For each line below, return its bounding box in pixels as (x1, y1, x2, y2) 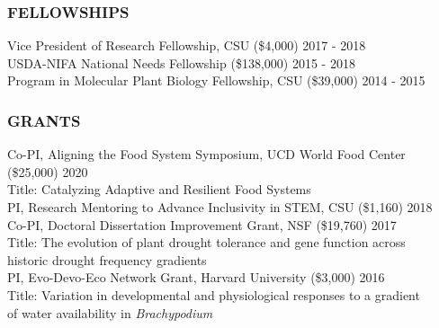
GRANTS (7, 109, 81, 131)
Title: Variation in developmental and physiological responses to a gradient (7, 285, 420, 304)
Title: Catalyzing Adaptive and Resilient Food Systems (7, 180, 311, 199)
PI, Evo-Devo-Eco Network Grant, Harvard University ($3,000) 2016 (7, 268, 385, 287)
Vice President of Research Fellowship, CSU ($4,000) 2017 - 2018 (7, 36, 366, 55)
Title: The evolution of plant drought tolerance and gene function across (7, 233, 406, 252)
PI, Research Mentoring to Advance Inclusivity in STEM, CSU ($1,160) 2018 (7, 198, 433, 216)
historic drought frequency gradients (7, 250, 207, 269)
